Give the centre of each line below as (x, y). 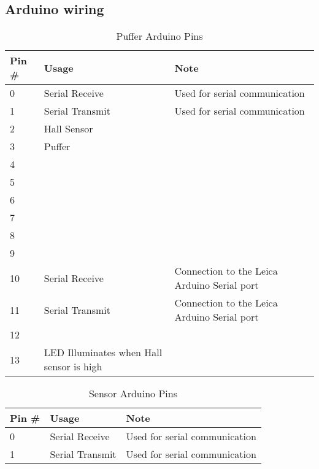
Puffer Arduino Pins (159, 36)
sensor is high (73, 367)
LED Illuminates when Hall (103, 353)
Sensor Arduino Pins (133, 394)
